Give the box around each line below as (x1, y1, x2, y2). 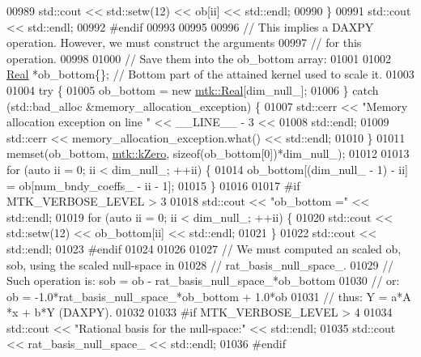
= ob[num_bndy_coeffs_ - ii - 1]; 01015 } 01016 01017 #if (6, 176, 300, 193)
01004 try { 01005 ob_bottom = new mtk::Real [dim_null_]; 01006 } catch (6, 81, 379, 98)
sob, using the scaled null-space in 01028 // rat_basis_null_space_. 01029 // (6, 256, 394, 273)
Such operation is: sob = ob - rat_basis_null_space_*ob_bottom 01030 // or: (6, 272, 400, 289)
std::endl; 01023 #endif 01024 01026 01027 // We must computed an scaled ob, (6, 240, 402, 257)
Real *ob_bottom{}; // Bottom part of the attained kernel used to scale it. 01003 (6, 66, 415, 83)
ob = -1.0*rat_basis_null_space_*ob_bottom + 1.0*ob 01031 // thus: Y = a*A (6, 287, 411, 304)
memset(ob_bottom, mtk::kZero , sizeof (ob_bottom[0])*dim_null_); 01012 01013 (6, 145, 410, 162)
